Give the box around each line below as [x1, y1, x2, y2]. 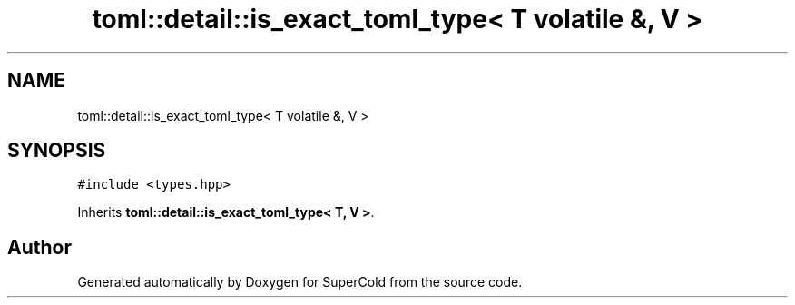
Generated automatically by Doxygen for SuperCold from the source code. [77, 274, 523, 290]
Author [7, 235, 72, 259]
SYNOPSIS [7, 139, 106, 162]
